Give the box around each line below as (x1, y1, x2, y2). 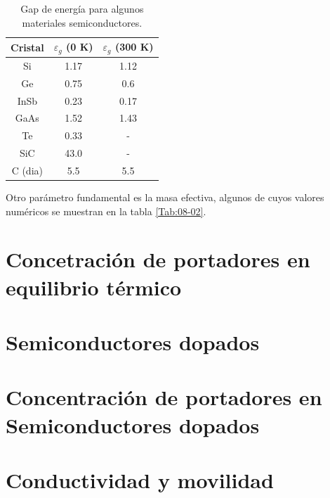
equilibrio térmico (6, 272, 182, 301)
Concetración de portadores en (6, 245, 310, 274)
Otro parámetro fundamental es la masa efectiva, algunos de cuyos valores (6, 190, 324, 205)
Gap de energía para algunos (20, 1, 144, 15)
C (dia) (11, 162, 43, 177)
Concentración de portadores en (6, 383, 322, 411)
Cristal (11, 39, 44, 54)
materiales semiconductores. (22, 15, 143, 30)
